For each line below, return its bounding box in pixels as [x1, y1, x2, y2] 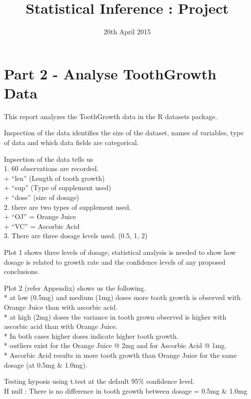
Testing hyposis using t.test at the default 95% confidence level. [4, 376, 195, 386]
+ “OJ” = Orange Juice [4, 211, 76, 222]
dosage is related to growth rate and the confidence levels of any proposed [4, 256, 226, 267]
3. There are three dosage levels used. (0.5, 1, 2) [4, 230, 148, 241]
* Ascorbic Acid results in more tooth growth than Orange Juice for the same [4, 349, 237, 360]
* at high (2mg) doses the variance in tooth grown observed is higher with [4, 311, 227, 322]
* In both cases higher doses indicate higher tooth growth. [4, 330, 179, 341]
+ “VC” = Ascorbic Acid [4, 221, 80, 231]
